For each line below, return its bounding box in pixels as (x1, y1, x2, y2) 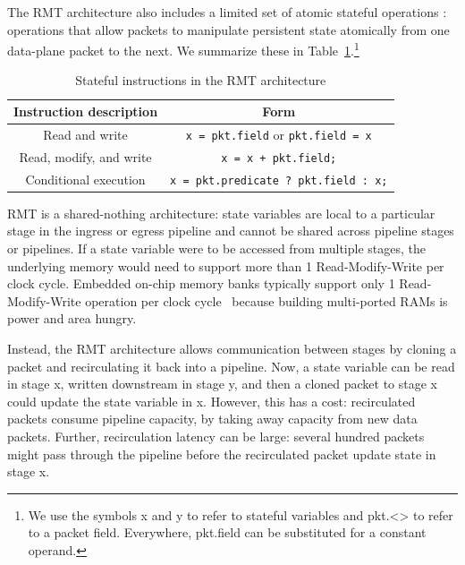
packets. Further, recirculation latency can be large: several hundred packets (7, 426, 425, 445)
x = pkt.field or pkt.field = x (185, 124, 372, 143)
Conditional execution (25, 169, 146, 188)
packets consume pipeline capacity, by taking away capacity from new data (7, 409, 418, 428)
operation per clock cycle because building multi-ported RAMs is (85, 291, 448, 310)
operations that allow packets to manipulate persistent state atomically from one (7, 20, 450, 39)
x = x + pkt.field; (221, 151, 337, 165)
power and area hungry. (7, 309, 137, 328)
